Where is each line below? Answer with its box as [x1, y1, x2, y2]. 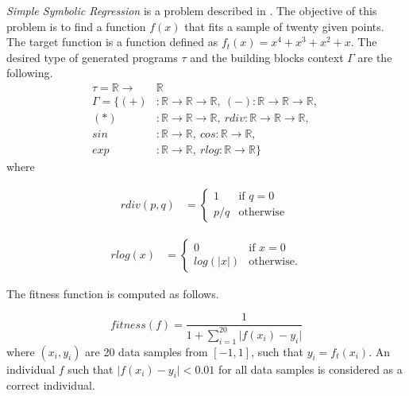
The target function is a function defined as [6, 33, 218, 50]
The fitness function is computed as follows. [6, 285, 219, 301]
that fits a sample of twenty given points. [184, 17, 384, 34]
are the [357, 49, 392, 65]
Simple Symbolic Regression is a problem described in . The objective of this [6, 2, 377, 18]
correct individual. [6, 377, 95, 394]
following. [6, 64, 53, 81]
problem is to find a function [6, 17, 146, 34]
